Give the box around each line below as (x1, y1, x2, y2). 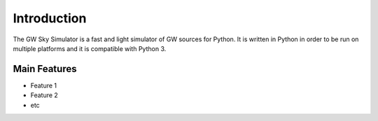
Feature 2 (30, 91, 59, 99)
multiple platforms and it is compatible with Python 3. (13, 44, 167, 52)
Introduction (13, 10, 87, 26)
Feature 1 (30, 81, 57, 90)
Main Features (13, 63, 77, 75)
